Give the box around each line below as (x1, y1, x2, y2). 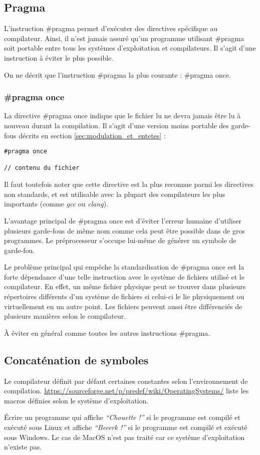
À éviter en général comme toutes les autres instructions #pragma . (4, 327, 210, 338)
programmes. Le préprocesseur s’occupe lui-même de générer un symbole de (4, 235, 236, 246)
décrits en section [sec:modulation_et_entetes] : (19, 130, 166, 140)
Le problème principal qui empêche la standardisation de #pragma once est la (4, 262, 244, 272)
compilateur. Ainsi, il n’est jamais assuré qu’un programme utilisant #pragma (4, 33, 244, 43)
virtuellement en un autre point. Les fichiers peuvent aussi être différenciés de (4, 301, 242, 311)
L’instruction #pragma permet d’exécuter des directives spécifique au (4, 23, 218, 34)
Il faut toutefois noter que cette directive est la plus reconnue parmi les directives (4, 179, 253, 189)
